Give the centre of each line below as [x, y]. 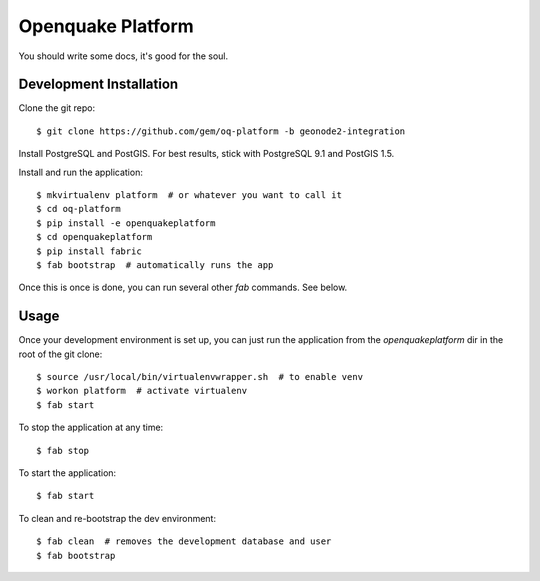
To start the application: [67, 473]
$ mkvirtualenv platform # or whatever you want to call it [189, 195]
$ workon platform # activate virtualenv [142, 391]
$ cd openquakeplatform [94, 237]
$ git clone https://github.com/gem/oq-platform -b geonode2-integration [221, 131]
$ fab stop [63, 450]
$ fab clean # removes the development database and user [184, 541]
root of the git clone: [60, 354]
